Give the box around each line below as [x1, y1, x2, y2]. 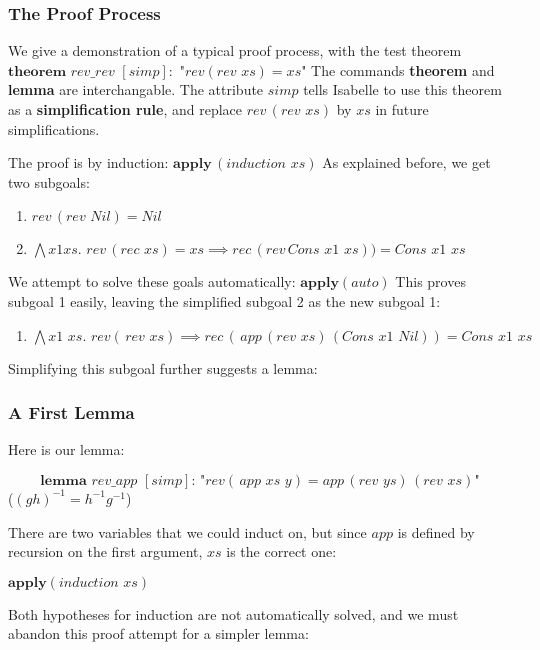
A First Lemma [8, 400, 135, 425]
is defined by [397, 521, 475, 542]
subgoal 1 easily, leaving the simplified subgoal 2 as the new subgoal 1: [8, 290, 441, 311]
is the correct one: [226, 541, 337, 562]
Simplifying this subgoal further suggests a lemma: [8, 357, 318, 378]
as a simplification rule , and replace [8, 99, 242, 119]
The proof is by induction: [8, 152, 169, 173]
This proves [395, 271, 466, 292]
